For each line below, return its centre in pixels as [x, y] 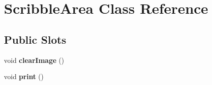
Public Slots [35, 39]
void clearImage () [34, 60]
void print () [24, 76]
